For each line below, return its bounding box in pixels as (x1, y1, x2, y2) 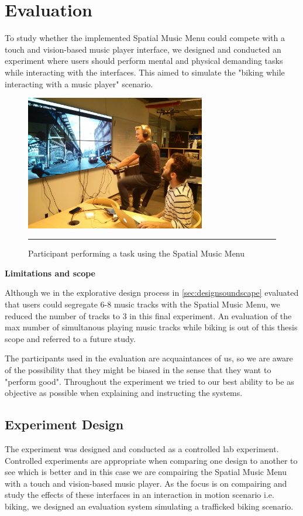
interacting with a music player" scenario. (5, 77, 153, 90)
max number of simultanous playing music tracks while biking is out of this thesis (5, 321, 298, 333)
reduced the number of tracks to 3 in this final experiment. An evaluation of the (5, 309, 292, 322)
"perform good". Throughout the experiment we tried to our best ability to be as (5, 375, 294, 387)
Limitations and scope (5, 266, 95, 279)
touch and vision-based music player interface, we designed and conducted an (5, 43, 281, 55)
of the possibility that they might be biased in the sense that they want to (5, 364, 271, 376)
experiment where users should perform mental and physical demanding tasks (5, 54, 283, 67)
